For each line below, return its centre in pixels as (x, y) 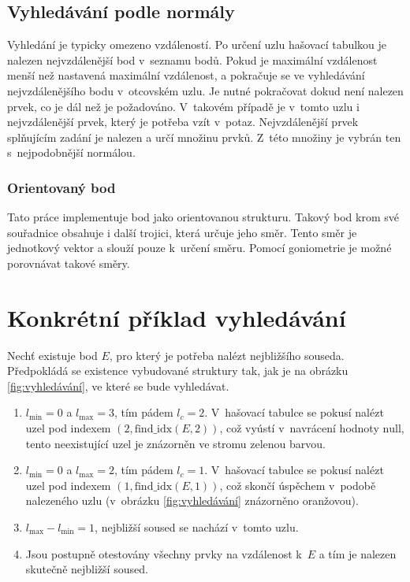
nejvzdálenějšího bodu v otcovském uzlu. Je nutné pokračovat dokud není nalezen (205, 90)
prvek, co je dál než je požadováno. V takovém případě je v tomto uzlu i (183, 106)
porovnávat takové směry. (69, 263)
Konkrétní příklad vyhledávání (177, 317)
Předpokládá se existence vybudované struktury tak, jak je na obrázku (178, 371)
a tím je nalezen (358, 553)
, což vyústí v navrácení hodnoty (299, 428)
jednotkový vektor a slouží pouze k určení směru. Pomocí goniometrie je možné (199, 248)
